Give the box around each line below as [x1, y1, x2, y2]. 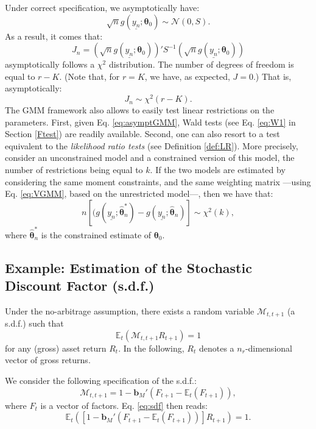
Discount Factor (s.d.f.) [5, 275, 155, 294]
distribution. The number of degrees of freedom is [108, 58, 294, 71]
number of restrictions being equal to [5, 163, 143, 176]
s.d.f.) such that [5, 317, 64, 330]
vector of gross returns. [5, 353, 91, 366]
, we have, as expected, [144, 69, 230, 82]
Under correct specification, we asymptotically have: [5, 1, 200, 13]
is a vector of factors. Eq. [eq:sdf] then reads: [40, 399, 208, 411]
